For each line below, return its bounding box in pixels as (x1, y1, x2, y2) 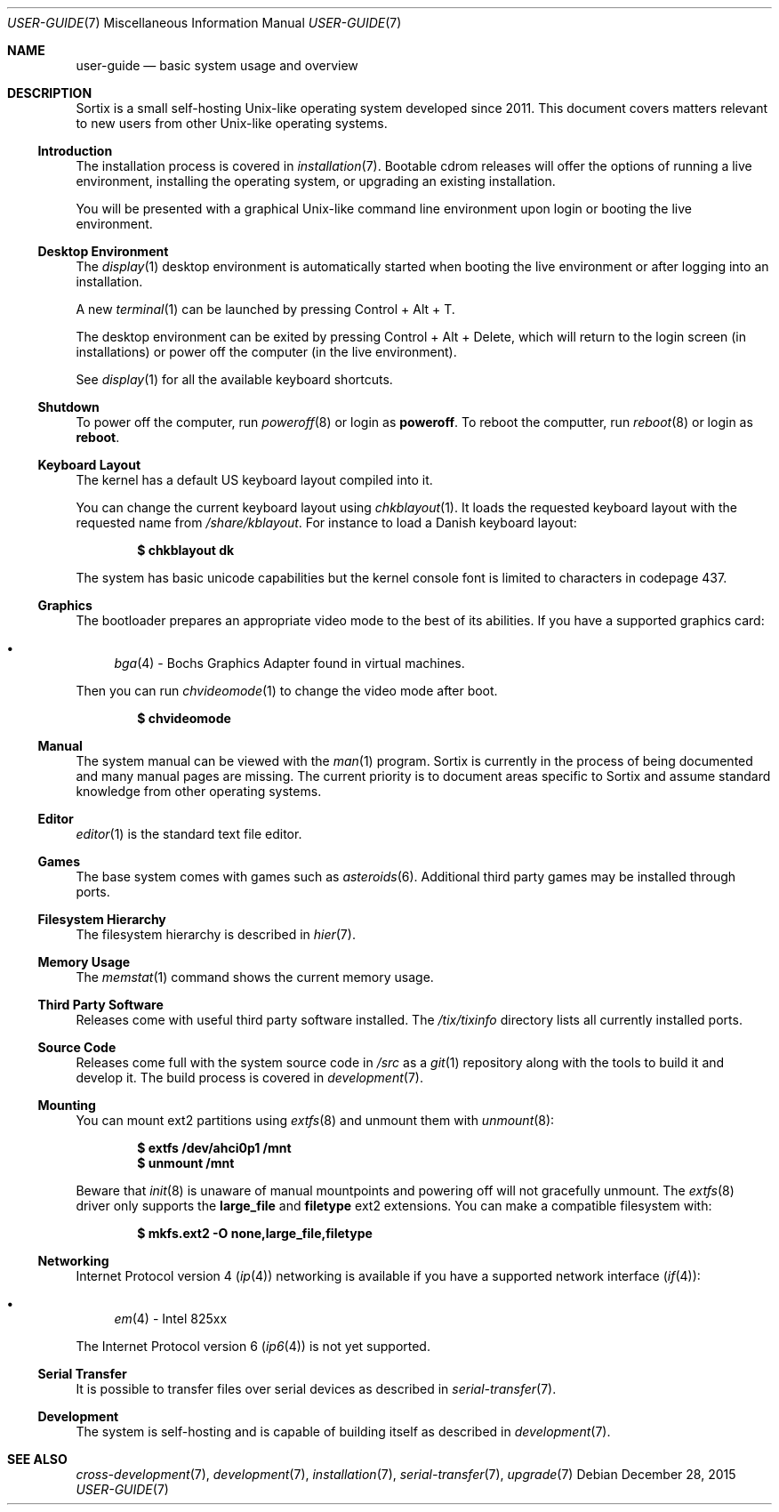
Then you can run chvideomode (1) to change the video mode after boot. (76, 683, 498, 698)
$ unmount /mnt (137, 1155, 235, 1170)
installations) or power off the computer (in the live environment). (76, 344, 457, 359)
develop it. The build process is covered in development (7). (76, 1070, 423, 1085)
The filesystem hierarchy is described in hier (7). (76, 927, 356, 942)
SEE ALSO (7, 1452, 68, 1467)
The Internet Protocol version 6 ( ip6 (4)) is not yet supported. (76, 1339, 430, 1354)
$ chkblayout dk (137, 543, 235, 558)
